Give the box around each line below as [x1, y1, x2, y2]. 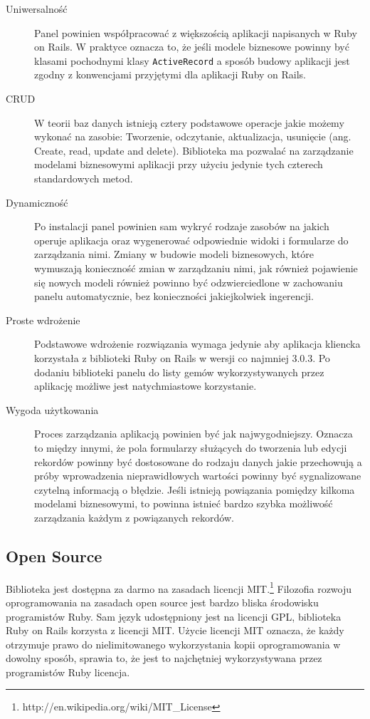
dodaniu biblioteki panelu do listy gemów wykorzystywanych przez [34, 364, 324, 379]
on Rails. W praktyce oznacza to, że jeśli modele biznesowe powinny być [34, 39, 349, 54]
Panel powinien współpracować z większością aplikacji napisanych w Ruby [34, 25, 357, 40]
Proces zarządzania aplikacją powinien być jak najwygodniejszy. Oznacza [34, 426, 353, 441]
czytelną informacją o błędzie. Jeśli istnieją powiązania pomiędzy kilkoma [34, 482, 355, 497]
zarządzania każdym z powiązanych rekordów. [34, 509, 234, 524]
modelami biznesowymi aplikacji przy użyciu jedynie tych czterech [34, 157, 323, 172]
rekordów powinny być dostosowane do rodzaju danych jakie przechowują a [34, 454, 362, 469]
